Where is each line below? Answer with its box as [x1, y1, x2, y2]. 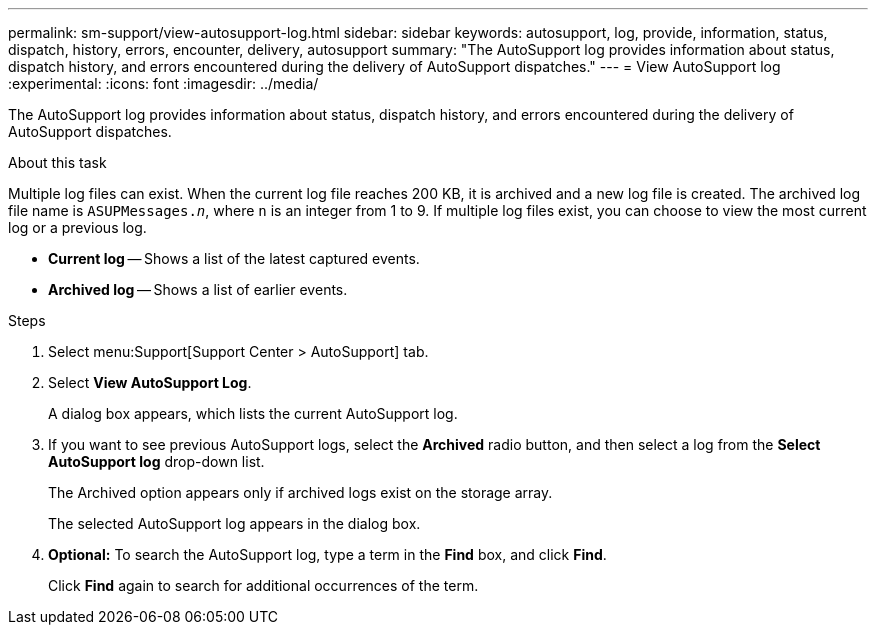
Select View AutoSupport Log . [48, 374, 252, 391]
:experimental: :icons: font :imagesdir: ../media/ [8, 75, 319, 92]
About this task [8, 154, 107, 171]
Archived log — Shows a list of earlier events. [48, 281, 348, 298]
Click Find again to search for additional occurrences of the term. [48, 577, 479, 594]
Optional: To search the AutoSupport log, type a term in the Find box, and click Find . [48, 546, 607, 563]
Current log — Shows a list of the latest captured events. [48, 250, 420, 267]
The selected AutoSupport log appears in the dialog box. [48, 515, 421, 532]
